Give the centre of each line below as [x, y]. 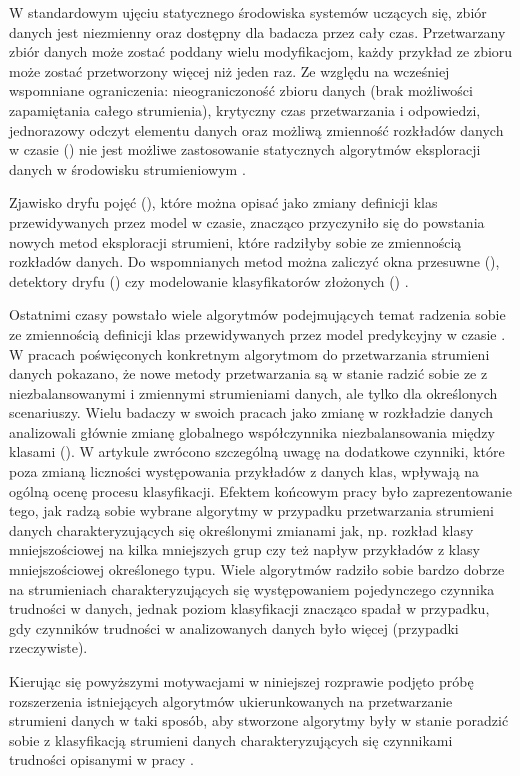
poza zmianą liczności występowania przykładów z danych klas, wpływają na [244, 471]
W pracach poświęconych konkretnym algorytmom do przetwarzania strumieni [249, 353]
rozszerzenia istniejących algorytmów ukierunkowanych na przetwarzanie [231, 700]
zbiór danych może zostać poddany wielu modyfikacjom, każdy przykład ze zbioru [261, 51]
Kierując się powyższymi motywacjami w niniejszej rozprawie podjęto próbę [241, 681]
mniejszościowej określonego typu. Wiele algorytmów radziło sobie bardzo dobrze [257, 569]
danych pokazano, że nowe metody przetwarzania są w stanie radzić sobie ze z [248, 373]
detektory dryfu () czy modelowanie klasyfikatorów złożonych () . [209, 280]
